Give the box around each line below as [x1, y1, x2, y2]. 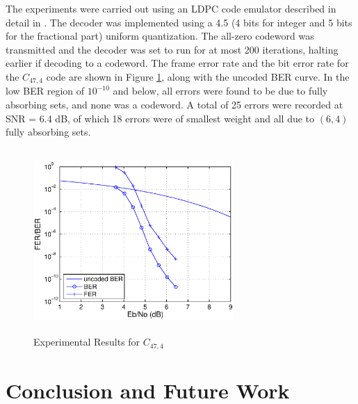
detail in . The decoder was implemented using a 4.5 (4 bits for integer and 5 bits [6, 15, 352, 29]
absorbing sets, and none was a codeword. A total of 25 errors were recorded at [6, 97, 343, 112]
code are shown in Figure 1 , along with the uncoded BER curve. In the [46, 69, 350, 83]
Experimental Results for [33, 334, 140, 349]
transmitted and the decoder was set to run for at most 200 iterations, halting [6, 42, 339, 56]
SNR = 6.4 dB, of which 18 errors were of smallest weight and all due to [6, 111, 315, 125]
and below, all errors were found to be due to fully [113, 83, 328, 98]
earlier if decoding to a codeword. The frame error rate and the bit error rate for [6, 56, 349, 70]
